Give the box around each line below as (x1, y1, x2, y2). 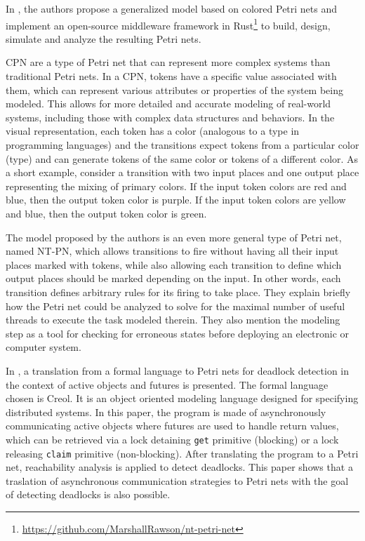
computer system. (6, 340, 81, 354)
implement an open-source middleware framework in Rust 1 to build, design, (6, 15, 331, 32)
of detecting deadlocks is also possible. (6, 487, 171, 502)
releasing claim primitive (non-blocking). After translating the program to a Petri (6, 446, 359, 460)
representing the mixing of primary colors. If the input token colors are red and (6, 178, 347, 193)
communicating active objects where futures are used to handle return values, (6, 418, 339, 433)
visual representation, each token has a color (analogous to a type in (6, 123, 300, 138)
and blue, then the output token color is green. (6, 206, 207, 220)
